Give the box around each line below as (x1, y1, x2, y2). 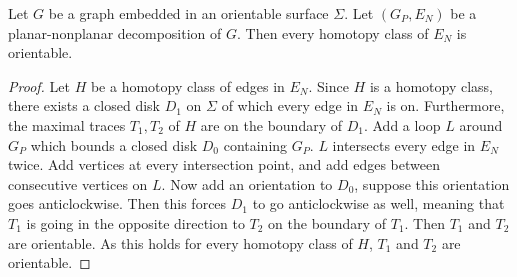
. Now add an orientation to (161, 173, 333, 194)
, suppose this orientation (354, 173, 510, 194)
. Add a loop (363, 114, 441, 135)
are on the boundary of (200, 114, 342, 135)
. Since (308, 75, 349, 96)
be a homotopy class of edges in (90, 75, 285, 96)
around (459, 114, 503, 135)
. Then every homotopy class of (237, 22, 429, 43)
